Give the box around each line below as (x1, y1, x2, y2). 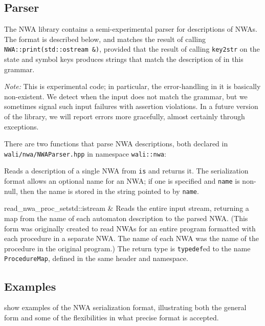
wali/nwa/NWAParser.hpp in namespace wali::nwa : (4, 148, 166, 159)
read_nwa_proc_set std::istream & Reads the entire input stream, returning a (4, 203, 249, 213)
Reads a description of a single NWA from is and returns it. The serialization (4, 165, 249, 176)
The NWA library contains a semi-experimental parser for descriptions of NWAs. (4, 24, 258, 34)
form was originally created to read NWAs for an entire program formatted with (4, 223, 256, 233)
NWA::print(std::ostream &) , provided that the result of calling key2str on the (4, 44, 260, 54)
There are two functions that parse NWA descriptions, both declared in (4, 138, 228, 149)
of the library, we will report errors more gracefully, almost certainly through (4, 111, 245, 122)
